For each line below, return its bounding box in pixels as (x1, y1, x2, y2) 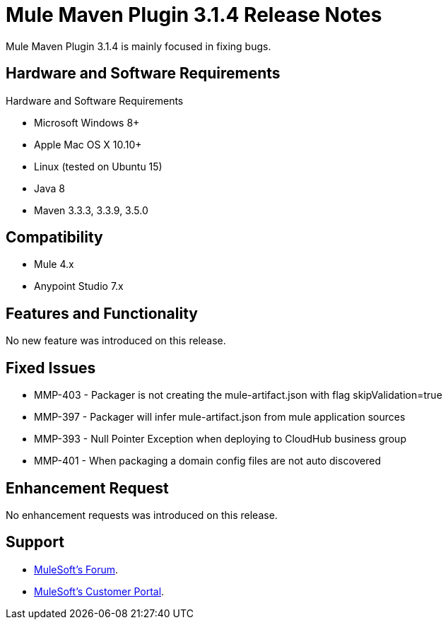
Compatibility (6, 228, 103, 247)
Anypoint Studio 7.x (34, 280, 124, 293)
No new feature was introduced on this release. (6, 334, 226, 347)
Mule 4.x (34, 258, 74, 271)
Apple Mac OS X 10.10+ (34, 138, 142, 151)
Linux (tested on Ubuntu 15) (34, 160, 163, 173)
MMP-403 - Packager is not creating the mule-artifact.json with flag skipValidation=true (34, 389, 442, 402)
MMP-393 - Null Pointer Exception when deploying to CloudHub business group (34, 433, 406, 445)
